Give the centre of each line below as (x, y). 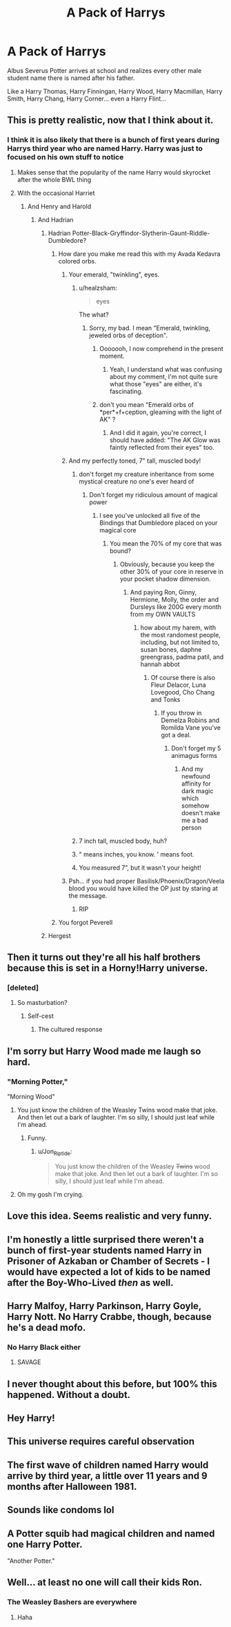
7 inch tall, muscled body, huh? (123, 841)
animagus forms (194, 755)
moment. (112, 356)
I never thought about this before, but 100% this (112, 1384)
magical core (118, 530)
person (192, 827)
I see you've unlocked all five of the (150, 515)
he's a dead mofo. (47, 1327)
